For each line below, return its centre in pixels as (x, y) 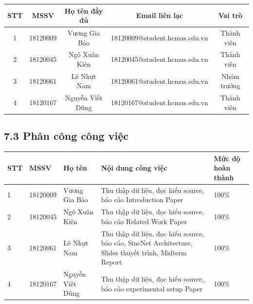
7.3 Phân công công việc (66, 136)
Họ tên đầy (84, 10)
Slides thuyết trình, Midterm (144, 252)
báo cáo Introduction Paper (142, 199)
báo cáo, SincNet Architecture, (147, 243)
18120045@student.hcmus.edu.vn (160, 59)
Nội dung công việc (134, 168)
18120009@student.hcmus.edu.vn (160, 37)
